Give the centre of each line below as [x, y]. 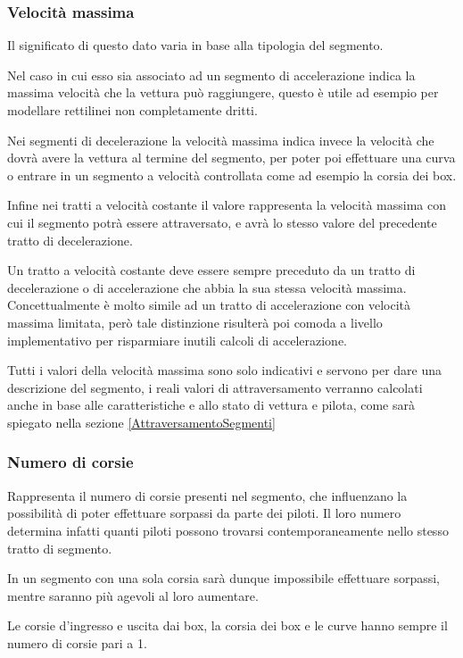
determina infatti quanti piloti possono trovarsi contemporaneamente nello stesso [228, 530]
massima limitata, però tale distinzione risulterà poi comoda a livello [195, 322]
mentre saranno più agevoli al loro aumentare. [133, 595]
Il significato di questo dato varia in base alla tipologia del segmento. [195, 45]
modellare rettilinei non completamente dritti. [132, 110]
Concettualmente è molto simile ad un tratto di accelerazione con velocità [209, 305]
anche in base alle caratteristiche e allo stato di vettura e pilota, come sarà [211, 405]
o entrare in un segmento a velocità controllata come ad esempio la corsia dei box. [232, 175]
